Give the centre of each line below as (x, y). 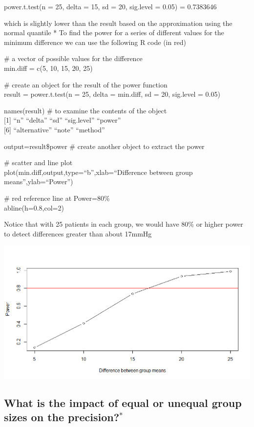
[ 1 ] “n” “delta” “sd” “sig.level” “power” (63, 120)
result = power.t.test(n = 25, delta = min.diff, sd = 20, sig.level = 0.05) (112, 94)
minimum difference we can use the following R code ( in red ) (95, 42)
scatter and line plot (42, 162)
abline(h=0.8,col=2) (34, 207)
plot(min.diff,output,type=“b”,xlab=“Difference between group (98, 172)
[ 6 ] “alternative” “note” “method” (54, 129)
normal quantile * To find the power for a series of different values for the (114, 32)
